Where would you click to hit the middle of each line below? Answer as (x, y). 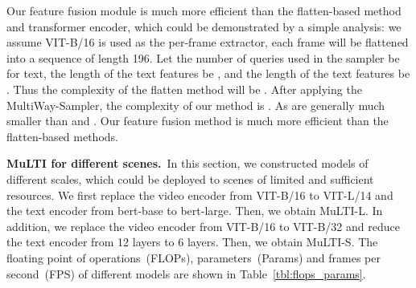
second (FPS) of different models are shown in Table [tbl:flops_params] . (186, 273)
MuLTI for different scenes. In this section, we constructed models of (187, 163)
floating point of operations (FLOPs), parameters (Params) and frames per (194, 257)
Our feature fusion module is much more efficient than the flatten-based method (204, 10)
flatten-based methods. (62, 136)
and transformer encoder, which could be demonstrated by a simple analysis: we (204, 26)
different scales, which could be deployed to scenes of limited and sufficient (190, 178)
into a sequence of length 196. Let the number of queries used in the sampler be (203, 57)
